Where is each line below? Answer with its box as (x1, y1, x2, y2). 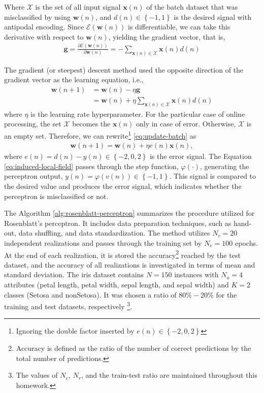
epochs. (235, 237, 258, 248)
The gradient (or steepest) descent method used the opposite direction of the (4, 64, 244, 75)
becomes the (72, 118, 111, 129)
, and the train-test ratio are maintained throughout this (81, 370, 257, 380)
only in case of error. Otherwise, (136, 118, 236, 129)
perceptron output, (4, 171, 63, 181)
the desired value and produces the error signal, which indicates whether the (4, 181, 242, 191)
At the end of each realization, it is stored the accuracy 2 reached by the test (4, 248, 241, 260)
